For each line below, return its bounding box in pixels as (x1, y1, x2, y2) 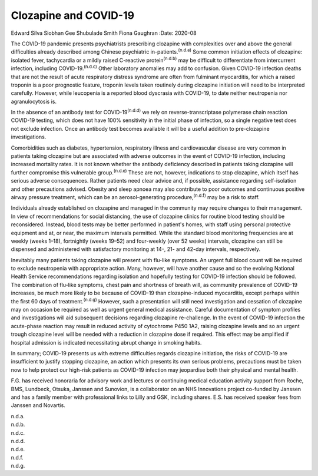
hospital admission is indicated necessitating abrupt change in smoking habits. (11, 339, 202, 346)
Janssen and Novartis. (11, 402, 66, 409)
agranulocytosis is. (11, 98, 57, 105)
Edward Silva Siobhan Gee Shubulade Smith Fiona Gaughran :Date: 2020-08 (11, 29, 197, 37)
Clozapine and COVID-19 (11, 9, 135, 22)
